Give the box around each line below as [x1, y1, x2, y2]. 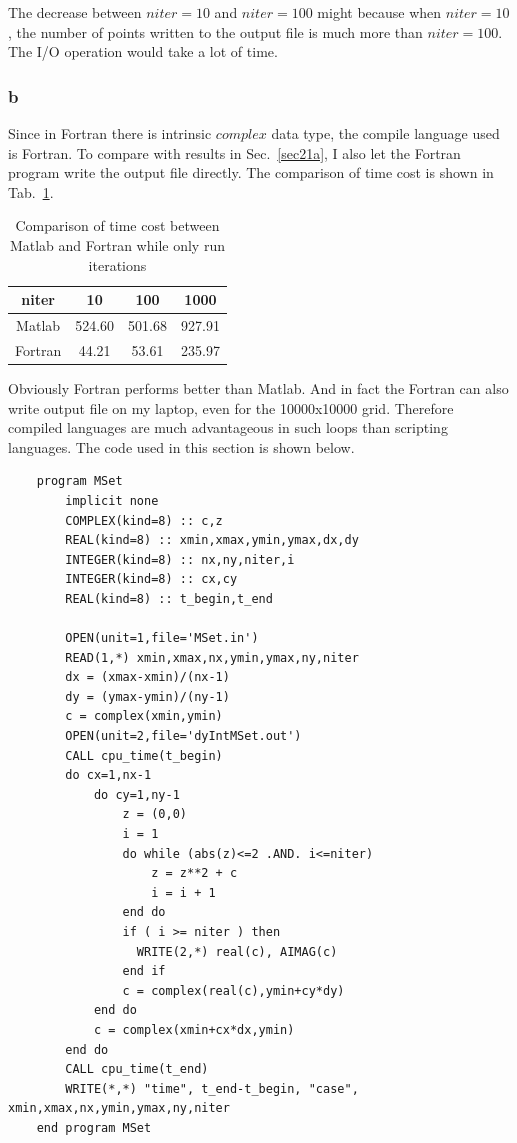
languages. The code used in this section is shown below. [8, 436, 355, 457]
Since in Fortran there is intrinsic [8, 123, 212, 143]
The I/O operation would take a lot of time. [8, 41, 278, 62]
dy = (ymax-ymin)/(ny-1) [65, 689, 230, 704]
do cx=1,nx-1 [65, 768, 152, 783]
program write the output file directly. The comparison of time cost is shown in [8, 162, 494, 183]
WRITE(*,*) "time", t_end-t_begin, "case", [65, 1081, 359, 1096]
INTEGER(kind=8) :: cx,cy [65, 572, 238, 587]
